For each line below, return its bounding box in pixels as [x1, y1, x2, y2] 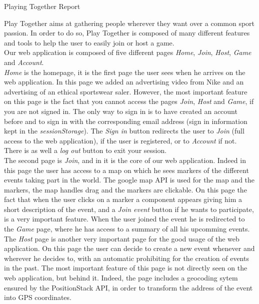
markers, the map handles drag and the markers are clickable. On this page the [4, 184, 247, 194]
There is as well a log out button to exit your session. [4, 145, 167, 155]
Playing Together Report [4, 1, 80, 11]
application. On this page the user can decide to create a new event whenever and [4, 243, 255, 253]
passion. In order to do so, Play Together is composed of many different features [4, 27, 250, 38]
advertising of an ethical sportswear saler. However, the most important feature [4, 86, 247, 96]
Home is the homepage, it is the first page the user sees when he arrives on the [4, 66, 245, 77]
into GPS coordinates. [4, 292, 71, 302]
